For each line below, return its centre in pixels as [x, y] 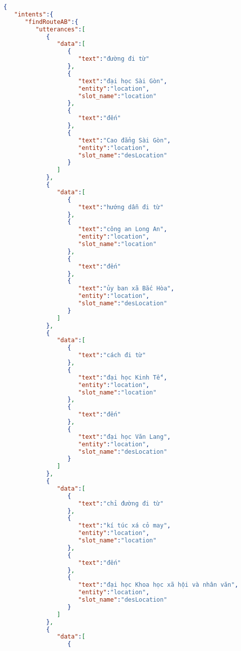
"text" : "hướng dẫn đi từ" [121, 207]
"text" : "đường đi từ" [114, 59]
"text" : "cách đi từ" [112, 355]
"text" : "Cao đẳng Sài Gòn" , [124, 140]
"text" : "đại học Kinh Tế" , [123, 377]
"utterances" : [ [60, 29]
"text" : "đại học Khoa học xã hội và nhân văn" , [158, 585]
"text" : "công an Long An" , [123, 229]
